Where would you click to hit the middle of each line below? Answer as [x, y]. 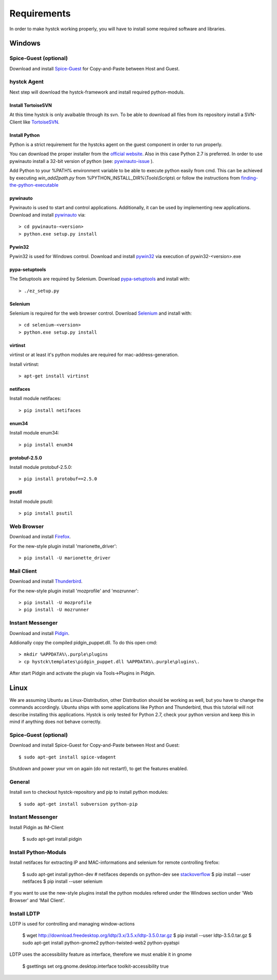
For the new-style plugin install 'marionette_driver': [63, 546]
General [20, 782]
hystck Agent [26, 82]
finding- [250, 178]
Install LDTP [25, 914]
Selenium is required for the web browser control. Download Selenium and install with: [101, 313]
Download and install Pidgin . [39, 633]
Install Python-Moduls [38, 852]
